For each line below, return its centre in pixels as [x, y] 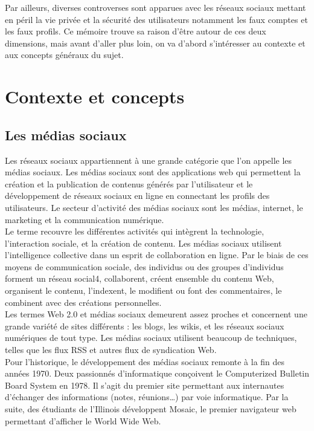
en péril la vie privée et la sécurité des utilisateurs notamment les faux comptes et [156, 19]
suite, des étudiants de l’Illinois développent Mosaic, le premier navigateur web [151, 409]
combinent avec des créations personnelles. [83, 302]
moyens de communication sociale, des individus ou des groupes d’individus [144, 266]
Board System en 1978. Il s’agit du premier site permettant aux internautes [145, 385]
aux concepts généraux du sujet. [64, 55]
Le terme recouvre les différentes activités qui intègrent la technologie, [135, 231]
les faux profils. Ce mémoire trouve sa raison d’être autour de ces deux [136, 31]
